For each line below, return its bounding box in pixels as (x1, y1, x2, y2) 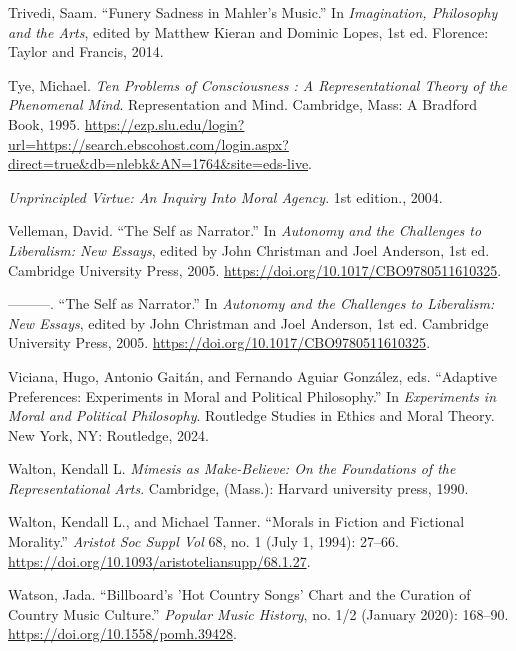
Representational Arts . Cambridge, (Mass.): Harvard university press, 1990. (8, 477, 469, 498)
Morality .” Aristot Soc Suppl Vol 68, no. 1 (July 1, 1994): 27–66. (8, 531, 399, 552)
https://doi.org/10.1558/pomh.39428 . (8, 623, 237, 644)
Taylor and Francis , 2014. (8, 41, 164, 62)
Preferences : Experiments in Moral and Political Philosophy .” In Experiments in (8, 385, 496, 406)
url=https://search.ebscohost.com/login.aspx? (8, 133, 289, 154)
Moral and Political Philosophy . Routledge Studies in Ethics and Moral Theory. (8, 405, 495, 426)
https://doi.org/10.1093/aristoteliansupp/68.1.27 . (8, 550, 311, 571)
